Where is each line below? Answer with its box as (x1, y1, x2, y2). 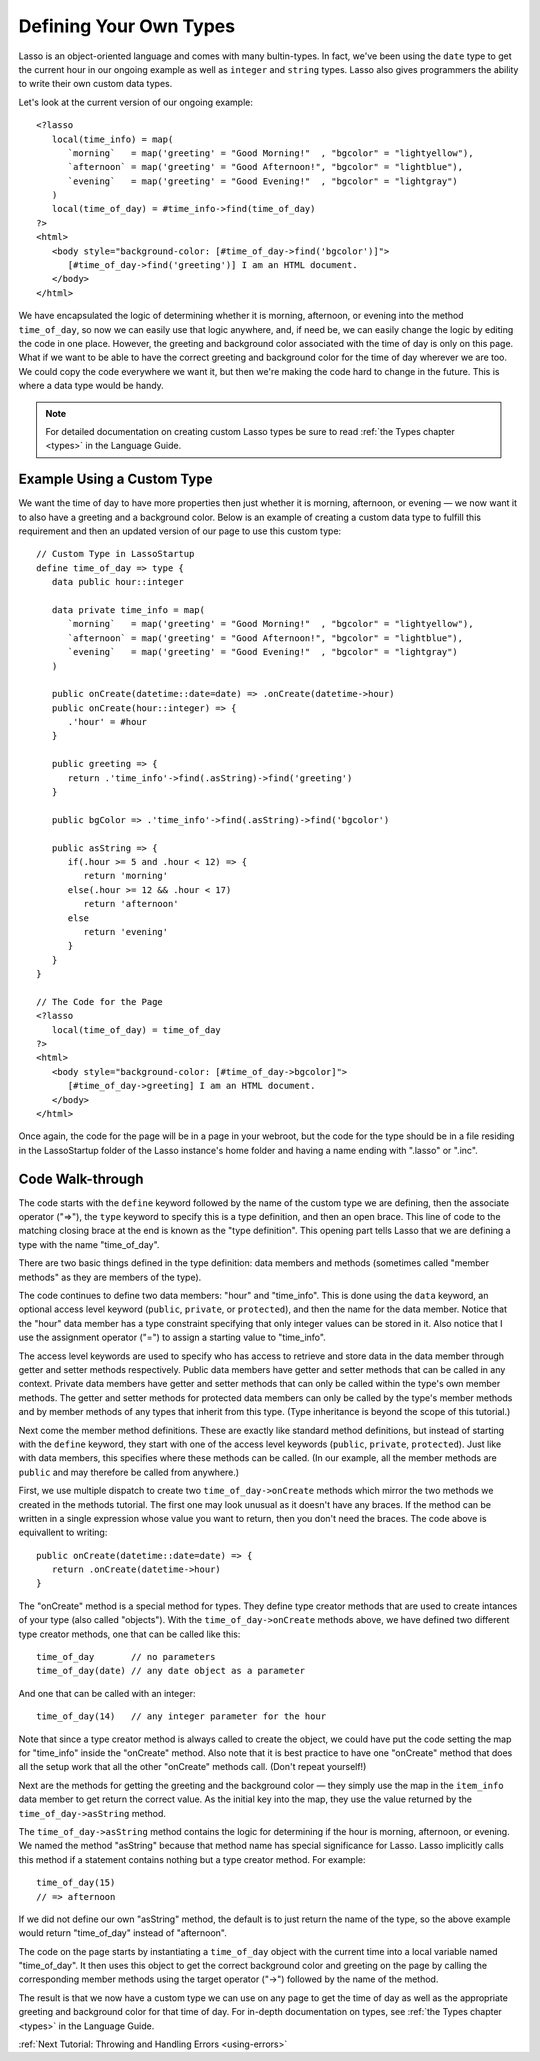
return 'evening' (83, 926, 169, 937)
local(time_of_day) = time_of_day (51, 1024, 222, 1035)
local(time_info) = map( (51, 133, 174, 145)
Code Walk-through (18, 1170, 144, 1187)
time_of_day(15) (36, 1877, 116, 1889)
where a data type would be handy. (18, 380, 164, 392)
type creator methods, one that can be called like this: (18, 1628, 241, 1640)
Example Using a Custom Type (18, 471, 213, 488)
